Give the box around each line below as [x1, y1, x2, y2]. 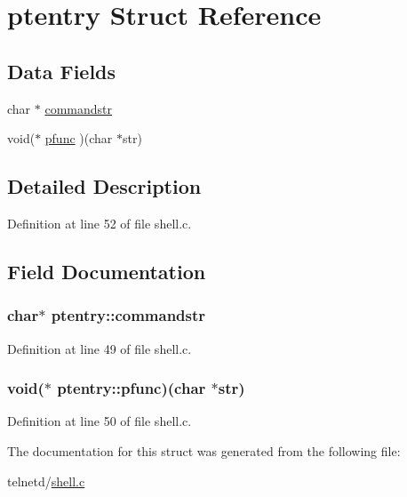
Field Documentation [7, 257, 206, 285]
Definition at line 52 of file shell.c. [7, 213, 192, 232]
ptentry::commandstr [51, 304, 206, 326]
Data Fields [7, 57, 116, 84]
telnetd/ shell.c [7, 471, 85, 490]
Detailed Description [7, 172, 202, 200]
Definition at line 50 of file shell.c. [7, 412, 192, 430]
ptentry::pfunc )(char [57, 377, 206, 399]
